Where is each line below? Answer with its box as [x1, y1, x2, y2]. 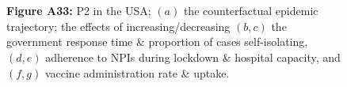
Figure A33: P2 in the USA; [6, 2, 151, 19]
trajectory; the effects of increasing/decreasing [6, 17, 231, 34]
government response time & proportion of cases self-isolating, [6, 33, 308, 50]
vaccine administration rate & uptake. [44, 64, 230, 81]
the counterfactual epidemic [183, 2, 318, 19]
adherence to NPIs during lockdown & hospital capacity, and [45, 48, 341, 65]
